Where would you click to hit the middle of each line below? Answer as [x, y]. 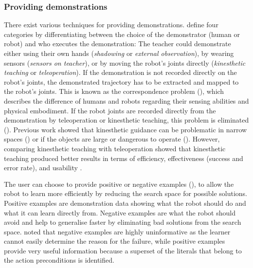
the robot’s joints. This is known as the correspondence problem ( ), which [114, 91]
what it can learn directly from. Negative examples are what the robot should [120, 212]
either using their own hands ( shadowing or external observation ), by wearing [119, 53]
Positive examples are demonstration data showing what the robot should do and [125, 203]
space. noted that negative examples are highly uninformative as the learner [117, 231]
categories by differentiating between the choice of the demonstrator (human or [122, 34]
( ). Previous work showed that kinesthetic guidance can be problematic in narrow [126, 129]
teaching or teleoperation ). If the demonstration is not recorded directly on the [120, 72]
